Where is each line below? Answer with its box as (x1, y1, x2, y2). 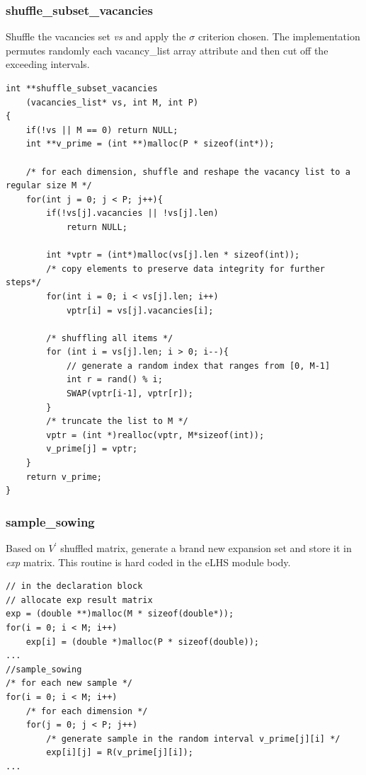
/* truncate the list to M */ (46, 416, 188, 427)
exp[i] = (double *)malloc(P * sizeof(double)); (25, 636, 259, 647)
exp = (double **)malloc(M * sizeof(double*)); (6, 609, 234, 619)
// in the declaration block (6, 581, 143, 592)
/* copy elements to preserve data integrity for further (46, 263, 326, 274)
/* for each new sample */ (6, 678, 132, 689)
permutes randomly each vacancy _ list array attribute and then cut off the (6, 42, 328, 57)
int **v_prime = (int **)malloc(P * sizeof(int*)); (25, 139, 275, 149)
